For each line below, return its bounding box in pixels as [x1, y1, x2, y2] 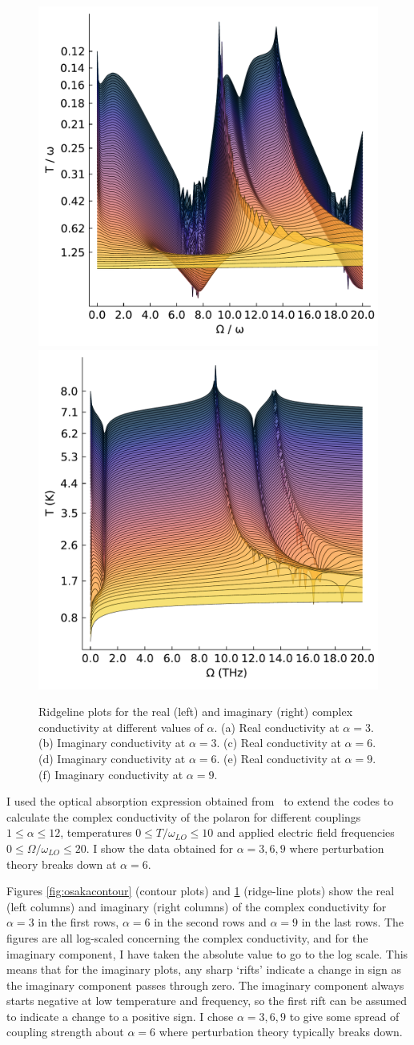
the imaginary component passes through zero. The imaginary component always [6, 976, 404, 993]
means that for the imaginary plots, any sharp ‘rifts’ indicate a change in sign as [6, 961, 401, 978]
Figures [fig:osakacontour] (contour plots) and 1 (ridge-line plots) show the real [6, 882, 395, 899]
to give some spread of [289, 1007, 400, 1024]
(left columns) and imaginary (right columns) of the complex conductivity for [6, 898, 387, 914]
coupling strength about [6, 1023, 124, 1040]
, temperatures [60, 824, 132, 841]
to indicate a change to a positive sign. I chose [6, 1007, 234, 1024]
